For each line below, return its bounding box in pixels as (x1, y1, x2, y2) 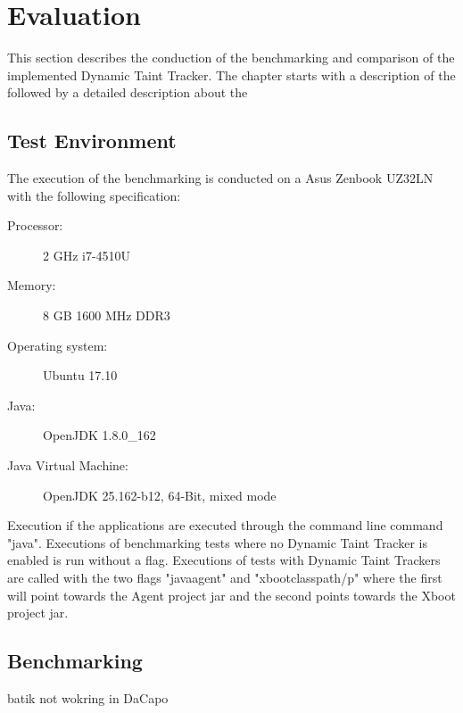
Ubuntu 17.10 (43, 366, 118, 385)
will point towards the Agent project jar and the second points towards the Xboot (7, 585, 456, 604)
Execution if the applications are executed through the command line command (7, 516, 443, 535)
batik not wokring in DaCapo (7, 689, 169, 707)
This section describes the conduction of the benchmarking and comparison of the (7, 48, 455, 67)
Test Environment (7, 127, 177, 154)
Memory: (7, 276, 56, 294)
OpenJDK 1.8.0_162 (43, 426, 156, 444)
